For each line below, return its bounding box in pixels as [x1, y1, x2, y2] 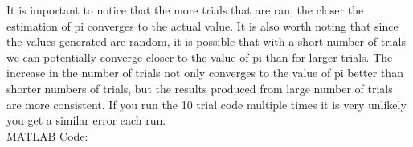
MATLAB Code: [6, 127, 88, 144]
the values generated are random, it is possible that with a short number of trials [6, 33, 406, 50]
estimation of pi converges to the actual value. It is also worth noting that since [6, 17, 399, 34]
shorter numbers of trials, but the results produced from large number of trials [6, 80, 393, 96]
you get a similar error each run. [6, 112, 166, 129]
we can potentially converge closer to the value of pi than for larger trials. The [6, 48, 393, 65]
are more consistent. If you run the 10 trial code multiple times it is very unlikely [6, 96, 407, 112]
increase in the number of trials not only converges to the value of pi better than [6, 64, 403, 81]
